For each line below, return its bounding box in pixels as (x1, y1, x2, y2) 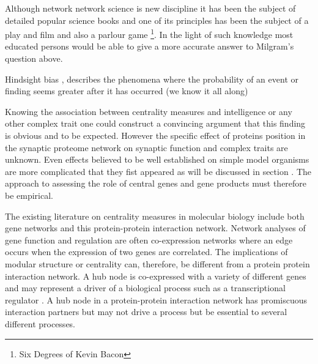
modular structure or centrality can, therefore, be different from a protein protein (5, 257, 310, 270)
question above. (5, 52, 63, 65)
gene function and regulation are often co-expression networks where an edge (5, 233, 293, 246)
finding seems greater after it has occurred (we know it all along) (5, 84, 248, 97)
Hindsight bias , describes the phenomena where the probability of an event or (5, 72, 298, 85)
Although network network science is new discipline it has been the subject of (5, 2, 296, 14)
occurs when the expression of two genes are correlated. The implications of (5, 245, 288, 258)
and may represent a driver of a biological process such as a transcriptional (5, 281, 286, 294)
